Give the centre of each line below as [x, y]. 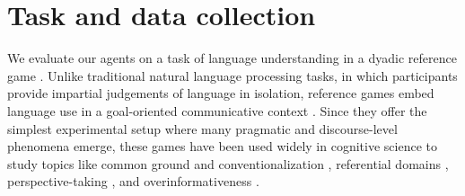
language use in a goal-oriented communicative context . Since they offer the [217, 110]
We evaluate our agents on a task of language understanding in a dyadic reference [232, 58]
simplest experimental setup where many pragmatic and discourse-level [202, 128]
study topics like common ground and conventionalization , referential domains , [228, 163]
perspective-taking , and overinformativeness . [133, 181]
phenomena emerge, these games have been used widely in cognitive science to [222, 146]
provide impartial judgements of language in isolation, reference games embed [221, 93]
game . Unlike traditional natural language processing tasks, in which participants [232, 75]
